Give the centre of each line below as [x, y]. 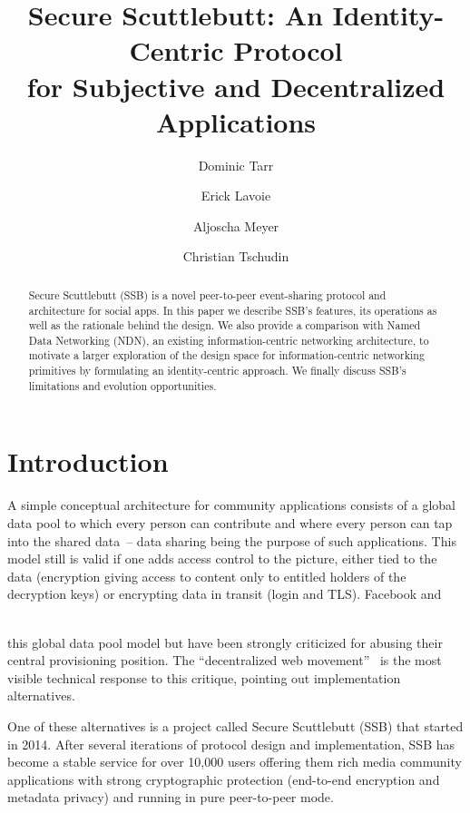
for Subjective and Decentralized [236, 86]
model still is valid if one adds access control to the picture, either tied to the [222, 558]
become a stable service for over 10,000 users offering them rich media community [235, 762]
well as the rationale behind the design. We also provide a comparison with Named [225, 325]
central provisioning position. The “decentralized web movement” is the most [225, 660]
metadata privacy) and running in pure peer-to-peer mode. [171, 797]
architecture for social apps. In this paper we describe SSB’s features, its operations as [233, 310]
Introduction [88, 461]
